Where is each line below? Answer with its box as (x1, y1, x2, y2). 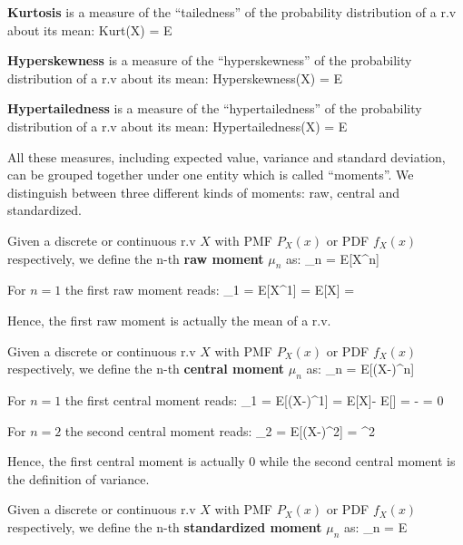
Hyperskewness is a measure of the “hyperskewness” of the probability (7, 51, 412, 70)
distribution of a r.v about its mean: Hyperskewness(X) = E (7, 68, 342, 87)
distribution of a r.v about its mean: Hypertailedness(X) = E (7, 116, 348, 135)
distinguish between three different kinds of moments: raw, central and (7, 182, 400, 201)
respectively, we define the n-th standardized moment (7, 517, 322, 536)
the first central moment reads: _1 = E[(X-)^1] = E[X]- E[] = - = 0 (64, 390, 444, 409)
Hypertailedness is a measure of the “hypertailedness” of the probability (7, 99, 422, 118)
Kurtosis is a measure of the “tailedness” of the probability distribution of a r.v (7, 3, 457, 21)
